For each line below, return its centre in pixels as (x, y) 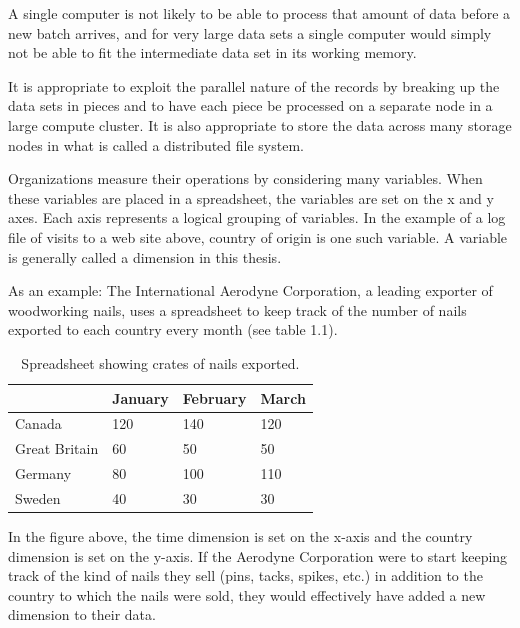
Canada (38, 423)
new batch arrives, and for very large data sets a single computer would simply (250, 32)
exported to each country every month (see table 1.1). (173, 329)
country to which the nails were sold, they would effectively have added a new (247, 594)
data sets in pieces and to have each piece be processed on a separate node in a (250, 105)
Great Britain (57, 448)
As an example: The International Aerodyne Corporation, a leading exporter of (250, 290)
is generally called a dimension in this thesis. (145, 256)
